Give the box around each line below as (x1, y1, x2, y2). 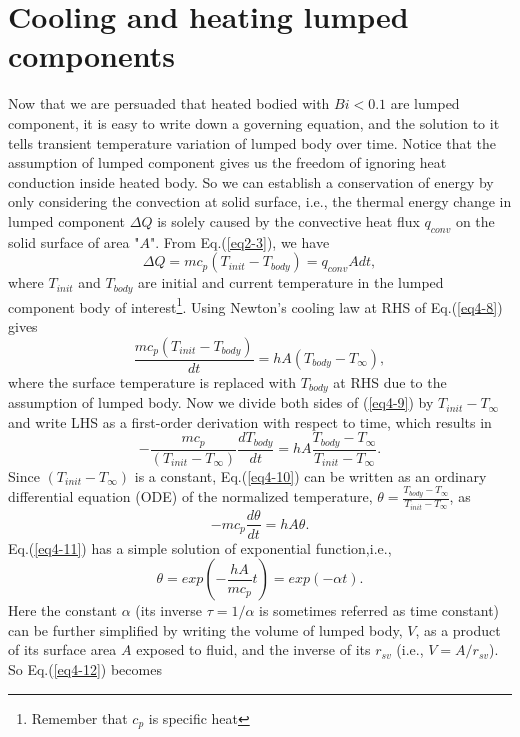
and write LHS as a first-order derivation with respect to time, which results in (8, 411, 492, 432)
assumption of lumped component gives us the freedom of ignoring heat (8, 152, 447, 173)
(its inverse (135, 600, 202, 621)
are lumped (390, 93, 460, 114)
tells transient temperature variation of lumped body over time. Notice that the (8, 132, 497, 153)
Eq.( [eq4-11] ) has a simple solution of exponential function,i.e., (8, 537, 392, 558)
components (8, 35, 175, 76)
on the (455, 210, 495, 231)
